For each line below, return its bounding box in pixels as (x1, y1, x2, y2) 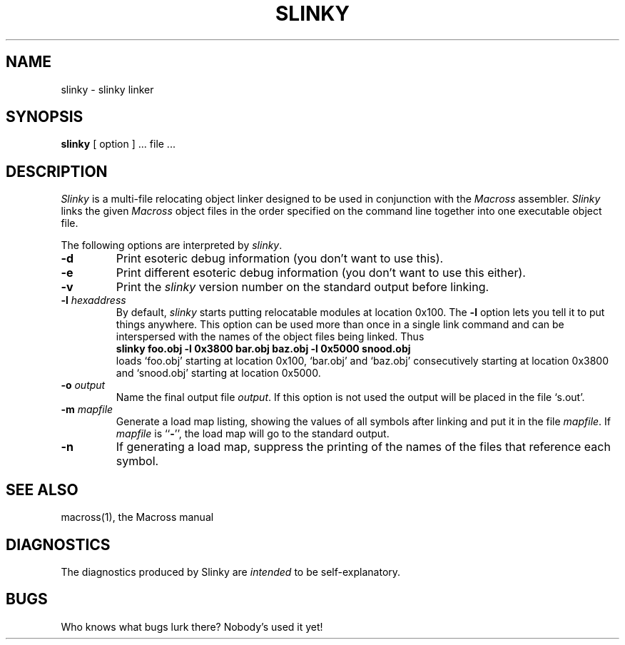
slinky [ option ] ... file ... (61, 138, 176, 151)
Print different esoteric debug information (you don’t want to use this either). (116, 265, 526, 280)
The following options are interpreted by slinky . (61, 239, 283, 252)
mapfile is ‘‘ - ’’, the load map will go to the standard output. (116, 427, 390, 440)
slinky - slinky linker (61, 83, 154, 96)
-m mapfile (61, 403, 113, 416)
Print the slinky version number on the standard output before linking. (116, 280, 489, 295)
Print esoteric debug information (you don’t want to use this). (116, 251, 444, 266)
